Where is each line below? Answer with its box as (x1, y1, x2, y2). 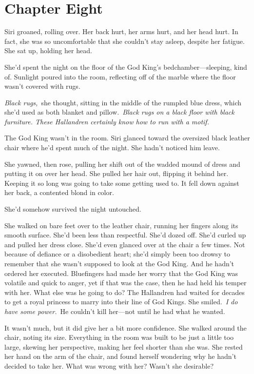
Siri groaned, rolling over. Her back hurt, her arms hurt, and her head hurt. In (4, 26, 238, 37)
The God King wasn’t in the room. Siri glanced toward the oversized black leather (4, 133, 250, 143)
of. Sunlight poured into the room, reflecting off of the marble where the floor (4, 71, 236, 81)
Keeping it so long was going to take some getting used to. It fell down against (4, 177, 239, 188)
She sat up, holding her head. (4, 45, 92, 56)
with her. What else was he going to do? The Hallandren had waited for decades (4, 287, 245, 297)
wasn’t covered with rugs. (4, 81, 80, 91)
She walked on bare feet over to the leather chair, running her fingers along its (4, 220, 238, 230)
